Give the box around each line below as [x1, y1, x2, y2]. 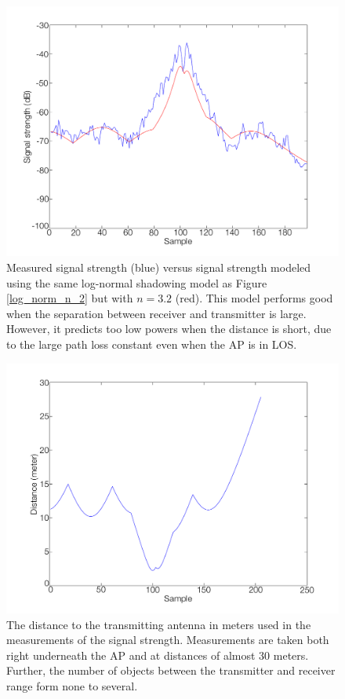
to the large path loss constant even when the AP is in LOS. [6, 335, 297, 352]
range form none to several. [6, 677, 138, 694]
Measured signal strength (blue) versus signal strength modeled [6, 259, 311, 275]
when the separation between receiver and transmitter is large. [6, 305, 307, 321]
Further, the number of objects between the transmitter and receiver [6, 662, 336, 679]
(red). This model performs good [175, 290, 333, 306]
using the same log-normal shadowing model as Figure [6, 274, 267, 291]
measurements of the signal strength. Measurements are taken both [6, 631, 329, 648]
